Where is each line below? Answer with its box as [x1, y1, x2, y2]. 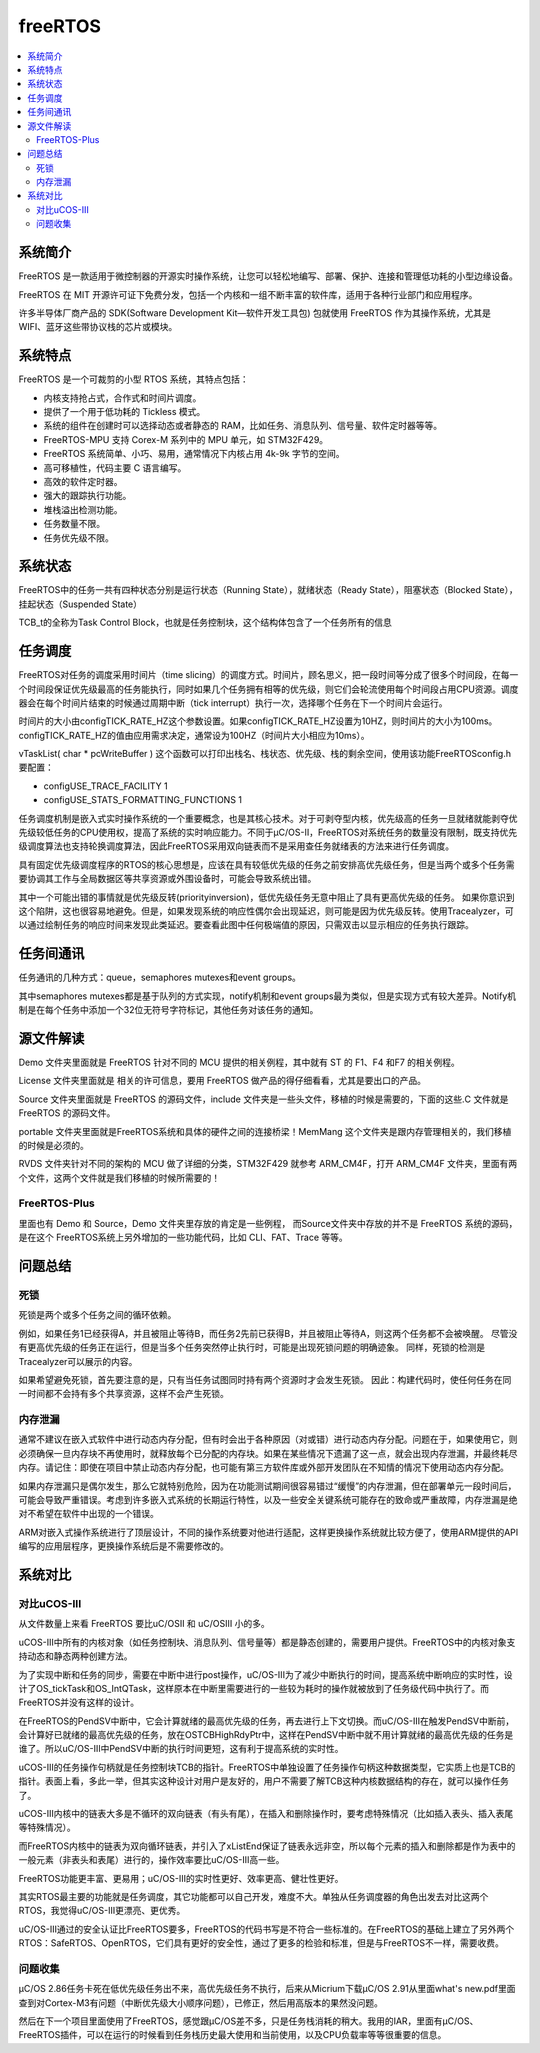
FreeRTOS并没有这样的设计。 [18, 1696, 140, 1709]
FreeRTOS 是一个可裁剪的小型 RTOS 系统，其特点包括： [18, 373, 249, 385]
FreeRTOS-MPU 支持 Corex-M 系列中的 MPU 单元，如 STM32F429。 [43, 433, 329, 445]
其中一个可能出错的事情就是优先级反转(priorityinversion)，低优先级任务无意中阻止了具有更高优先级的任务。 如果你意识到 [18, 891, 515, 903]
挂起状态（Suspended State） [18, 598, 142, 610]
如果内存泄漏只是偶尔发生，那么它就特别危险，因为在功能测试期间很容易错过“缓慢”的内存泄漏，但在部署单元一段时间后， [18, 1480, 517, 1492]
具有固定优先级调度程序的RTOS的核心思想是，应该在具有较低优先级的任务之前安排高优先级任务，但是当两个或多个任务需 [18, 858, 515, 870]
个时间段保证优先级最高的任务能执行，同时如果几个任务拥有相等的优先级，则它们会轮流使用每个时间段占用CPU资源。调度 [18, 683, 519, 695]
